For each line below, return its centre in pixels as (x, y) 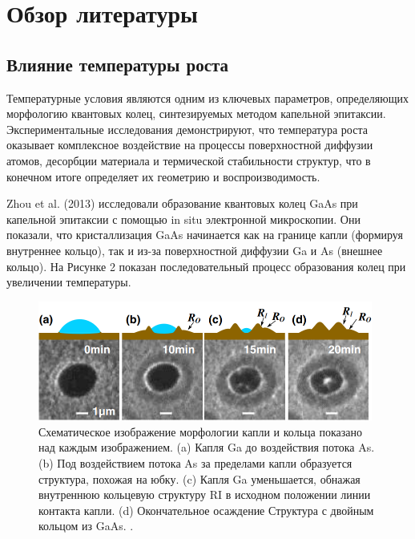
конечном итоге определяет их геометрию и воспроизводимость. (163, 176)
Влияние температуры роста (118, 64)
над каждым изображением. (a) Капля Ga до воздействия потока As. (207, 447)
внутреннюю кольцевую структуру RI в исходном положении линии (205, 494)
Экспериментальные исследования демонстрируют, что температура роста (187, 129)
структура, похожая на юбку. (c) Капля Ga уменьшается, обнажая (199, 478)
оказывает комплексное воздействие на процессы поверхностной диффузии (190, 145)
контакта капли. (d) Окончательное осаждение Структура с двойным (206, 510)
